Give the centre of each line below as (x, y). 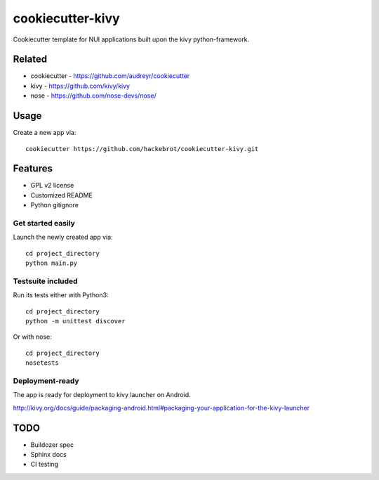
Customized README (61, 195)
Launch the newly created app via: (63, 237)
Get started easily (44, 223)
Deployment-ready (46, 381)
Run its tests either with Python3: (61, 295)
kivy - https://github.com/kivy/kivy (80, 86)
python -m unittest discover (75, 321)
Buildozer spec (52, 445)
